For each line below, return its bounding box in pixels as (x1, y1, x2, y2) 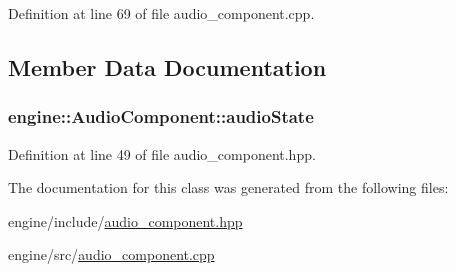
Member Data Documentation (8, 51, 327, 82)
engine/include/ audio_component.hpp (8, 210, 243, 231)
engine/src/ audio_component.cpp (8, 244, 215, 265)
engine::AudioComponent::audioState (8, 104, 314, 129)
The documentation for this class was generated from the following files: (8, 177, 449, 198)
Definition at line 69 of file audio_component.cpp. (8, 3, 315, 23)
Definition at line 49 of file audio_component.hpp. (8, 143, 316, 164)
